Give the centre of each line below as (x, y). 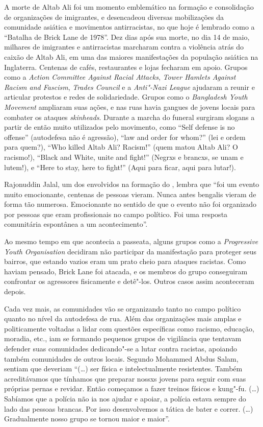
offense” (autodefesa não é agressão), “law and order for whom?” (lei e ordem (125, 137)
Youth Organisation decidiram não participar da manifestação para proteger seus (130, 251)
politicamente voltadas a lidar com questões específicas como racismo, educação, (129, 328)
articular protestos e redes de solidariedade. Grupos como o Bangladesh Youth (126, 97)
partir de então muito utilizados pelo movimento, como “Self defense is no (120, 127)
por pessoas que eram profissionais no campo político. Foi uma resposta (116, 214)
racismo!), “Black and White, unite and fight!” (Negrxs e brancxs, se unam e (124, 157)
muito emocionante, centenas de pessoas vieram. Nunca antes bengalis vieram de (130, 194)
